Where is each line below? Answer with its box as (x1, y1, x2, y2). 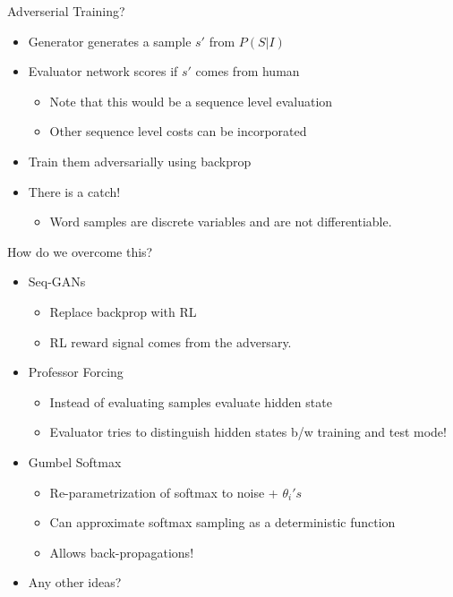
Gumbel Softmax (28, 452, 122, 471)
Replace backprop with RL (49, 302, 197, 320)
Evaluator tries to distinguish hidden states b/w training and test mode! (49, 422, 447, 441)
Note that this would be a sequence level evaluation (49, 91, 333, 110)
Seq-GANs (28, 272, 86, 291)
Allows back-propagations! (49, 542, 194, 561)
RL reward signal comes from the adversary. (49, 332, 292, 351)
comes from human (195, 62, 300, 81)
